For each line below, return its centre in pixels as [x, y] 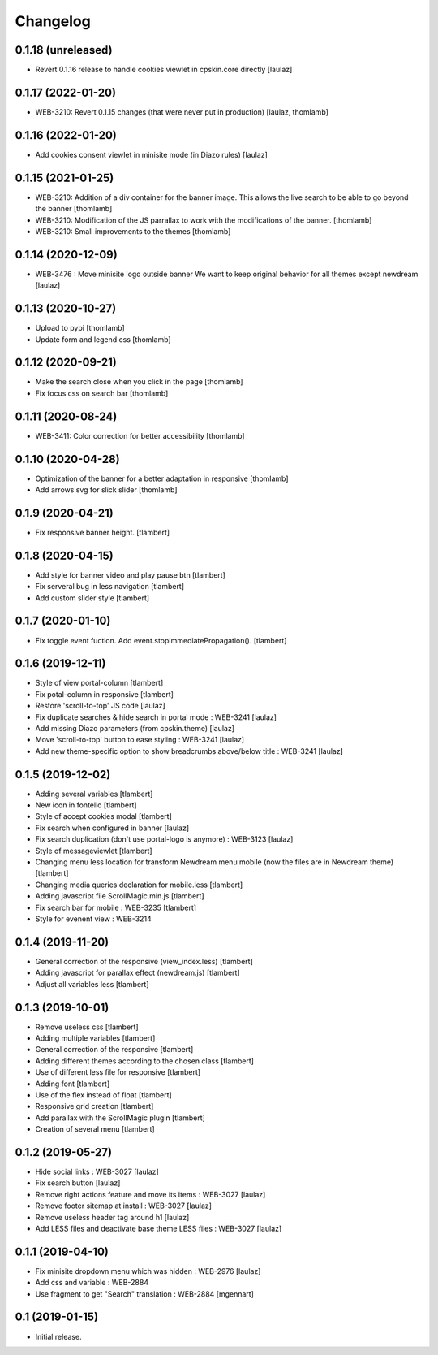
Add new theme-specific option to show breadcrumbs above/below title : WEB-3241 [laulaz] [189, 751]
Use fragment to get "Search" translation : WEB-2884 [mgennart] [145, 1294]
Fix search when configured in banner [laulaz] [112, 828]
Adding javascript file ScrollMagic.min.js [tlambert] [120, 896]
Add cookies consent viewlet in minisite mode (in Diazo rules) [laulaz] [151, 154]
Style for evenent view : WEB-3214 [93, 919]
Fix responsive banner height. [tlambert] [103, 532]
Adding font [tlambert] [73, 1084]
